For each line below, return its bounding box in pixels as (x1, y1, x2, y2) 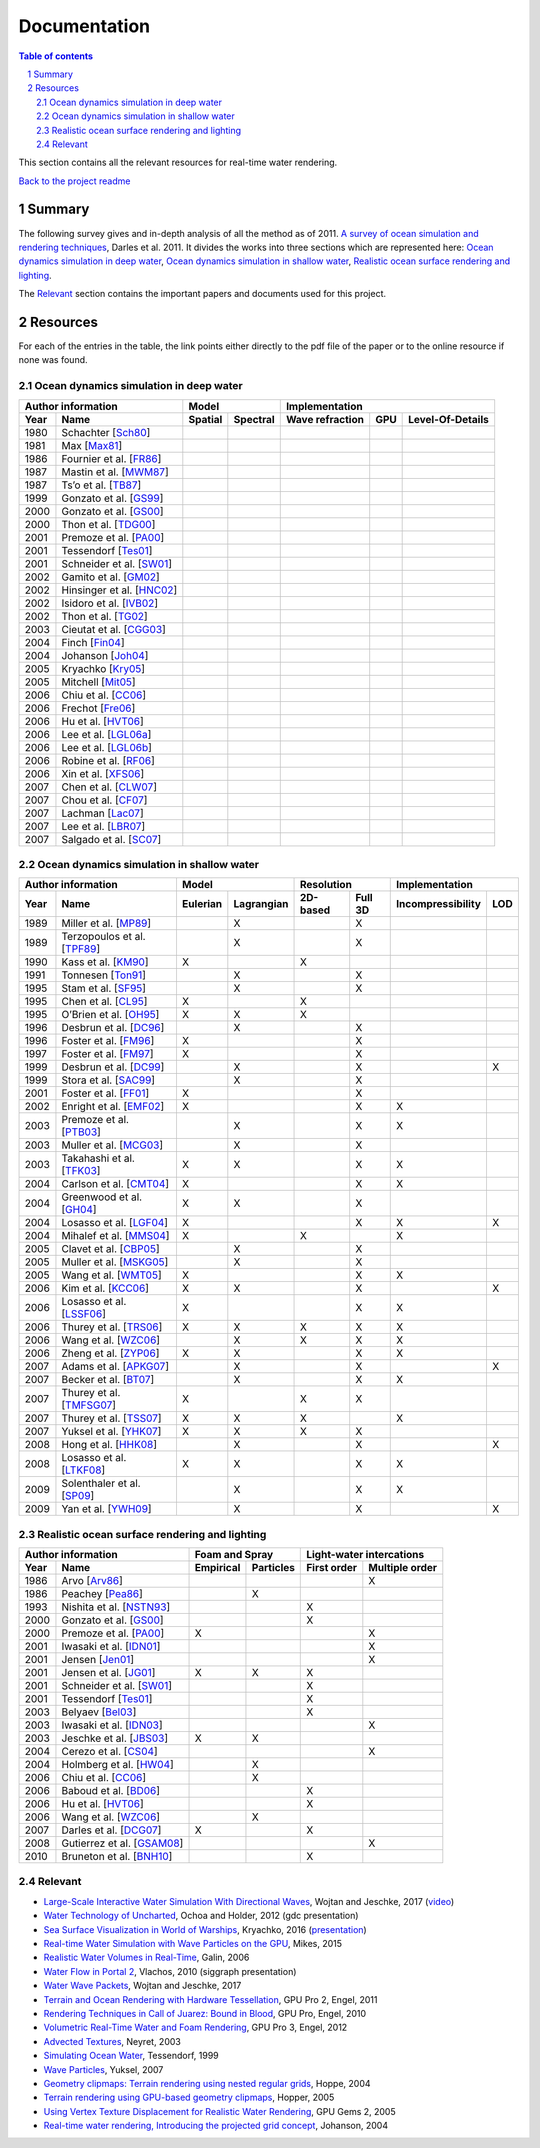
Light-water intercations (306, 1548, 425, 1562)
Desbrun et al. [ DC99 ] (61, 1060, 165, 1074)
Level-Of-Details (408, 412, 489, 426)
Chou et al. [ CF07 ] (61, 793, 148, 807)
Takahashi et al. (61, 1151, 135, 1165)
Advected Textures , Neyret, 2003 (43, 2035, 182, 2047)
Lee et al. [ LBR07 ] (61, 819, 146, 833)
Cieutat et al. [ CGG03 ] (61, 622, 167, 636)
